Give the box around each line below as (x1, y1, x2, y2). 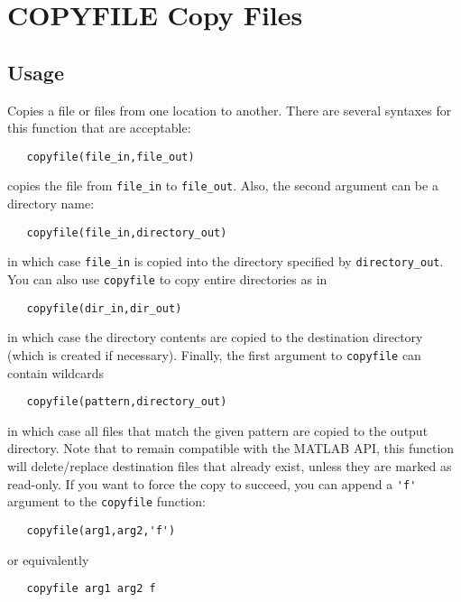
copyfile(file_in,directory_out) (26, 226, 227, 239)
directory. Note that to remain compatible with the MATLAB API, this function (7, 439, 455, 458)
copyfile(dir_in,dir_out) (26, 301, 182, 315)
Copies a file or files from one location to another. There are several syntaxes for (7, 100, 452, 119)
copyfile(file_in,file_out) (26, 150, 195, 163)
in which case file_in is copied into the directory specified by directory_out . (7, 252, 444, 271)
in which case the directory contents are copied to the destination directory (7, 328, 423, 347)
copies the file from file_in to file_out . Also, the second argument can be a (7, 176, 438, 195)
